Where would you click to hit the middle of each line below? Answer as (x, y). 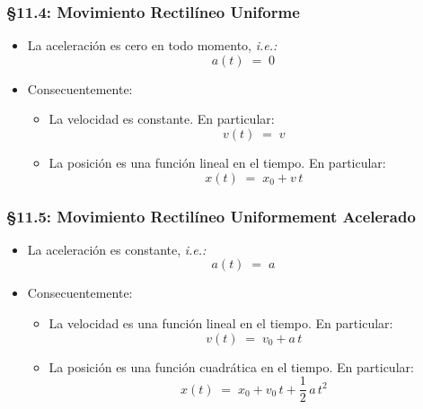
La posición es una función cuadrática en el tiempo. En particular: (231, 366)
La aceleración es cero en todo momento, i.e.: (152, 45)
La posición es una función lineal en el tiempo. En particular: (217, 162)
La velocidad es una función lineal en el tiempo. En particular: (221, 323)
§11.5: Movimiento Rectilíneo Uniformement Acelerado (211, 216)
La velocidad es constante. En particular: (162, 119)
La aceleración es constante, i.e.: (117, 249)
